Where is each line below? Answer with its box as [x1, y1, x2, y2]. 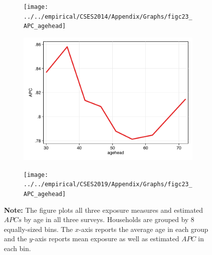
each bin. [4, 243, 31, 254]
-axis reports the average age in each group [79, 224, 209, 234]
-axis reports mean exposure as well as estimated [32, 233, 180, 244]
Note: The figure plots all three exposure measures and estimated [4, 204, 203, 215]
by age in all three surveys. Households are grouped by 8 [24, 214, 194, 225]
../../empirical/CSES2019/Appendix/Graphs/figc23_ [24, 181, 192, 188]
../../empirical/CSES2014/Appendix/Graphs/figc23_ [24, 13, 192, 20]
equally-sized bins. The [4, 224, 73, 234]
